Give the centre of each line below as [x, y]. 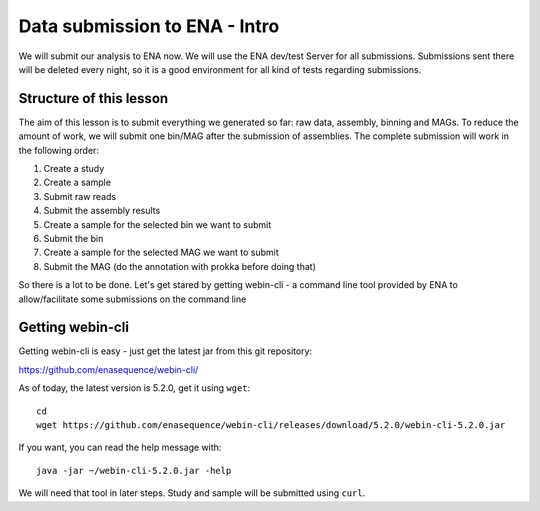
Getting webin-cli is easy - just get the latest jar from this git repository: [165, 351]
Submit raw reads [80, 196]
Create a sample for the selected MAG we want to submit [161, 252]
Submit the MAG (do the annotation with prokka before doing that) [180, 266]
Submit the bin [73, 238]
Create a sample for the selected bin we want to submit [157, 224]
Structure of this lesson [93, 98]
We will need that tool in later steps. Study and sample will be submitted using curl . [192, 493]
